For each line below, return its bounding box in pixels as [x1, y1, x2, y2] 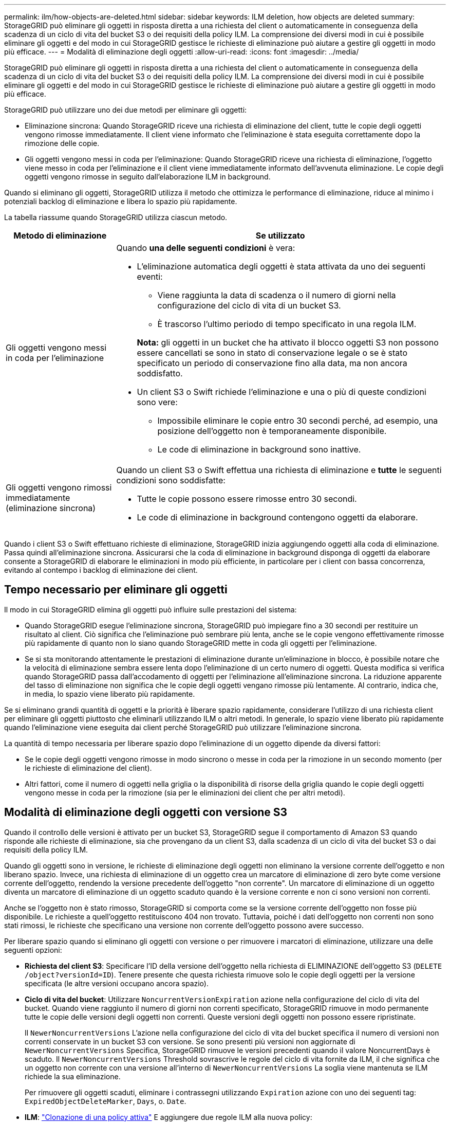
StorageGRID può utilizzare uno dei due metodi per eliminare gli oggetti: [4, 105, 247, 114]
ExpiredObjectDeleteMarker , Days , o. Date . [25, 1096, 186, 1106]
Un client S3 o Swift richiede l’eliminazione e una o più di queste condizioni [137, 387, 426, 397]
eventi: [137, 271, 163, 282]
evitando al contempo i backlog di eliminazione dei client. [4, 566, 198, 574]
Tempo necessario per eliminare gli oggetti [4, 583, 228, 596]
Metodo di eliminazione [13, 230, 107, 241]
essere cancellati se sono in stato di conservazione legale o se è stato [137, 348, 407, 358]
